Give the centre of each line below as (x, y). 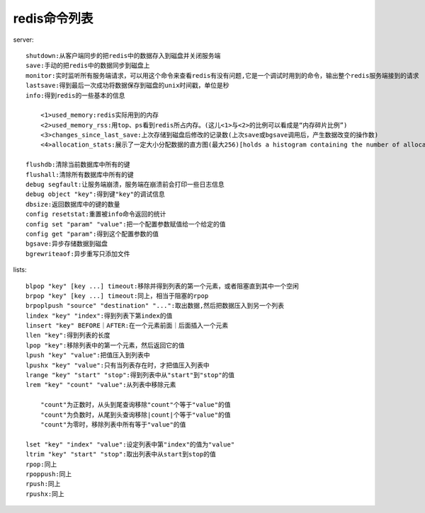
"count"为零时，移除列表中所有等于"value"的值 (113, 425)
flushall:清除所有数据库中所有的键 (80, 174)
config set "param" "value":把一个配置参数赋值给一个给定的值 (126, 224)
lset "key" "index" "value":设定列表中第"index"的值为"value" (130, 444)
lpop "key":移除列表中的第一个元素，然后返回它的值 (105, 345)
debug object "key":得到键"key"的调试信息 (96, 194)
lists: (20, 270)
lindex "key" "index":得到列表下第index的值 (99, 316)
